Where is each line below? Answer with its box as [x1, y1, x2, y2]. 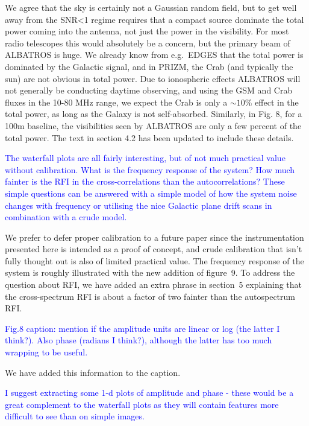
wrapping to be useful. [5, 346, 88, 358]
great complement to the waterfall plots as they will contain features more [5, 398, 279, 410]
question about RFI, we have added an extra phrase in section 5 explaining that [5, 278, 302, 291]
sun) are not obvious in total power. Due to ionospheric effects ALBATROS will [5, 72, 301, 84]
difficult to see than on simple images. [5, 410, 145, 422]
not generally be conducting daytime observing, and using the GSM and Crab [5, 84, 293, 97]
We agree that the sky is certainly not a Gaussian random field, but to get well [5, 1, 297, 13]
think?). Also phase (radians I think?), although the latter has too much [5, 334, 272, 346]
